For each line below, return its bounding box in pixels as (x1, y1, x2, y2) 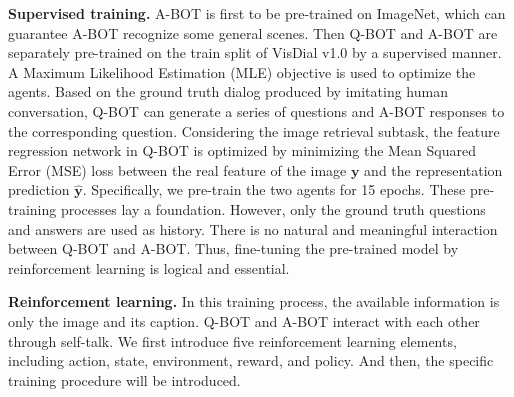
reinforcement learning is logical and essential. (8, 257, 290, 278)
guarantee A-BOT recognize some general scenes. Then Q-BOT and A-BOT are (8, 22, 498, 43)
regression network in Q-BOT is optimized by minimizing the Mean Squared (8, 140, 477, 161)
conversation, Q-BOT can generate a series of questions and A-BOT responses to (8, 100, 505, 121)
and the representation (364, 159, 503, 180)
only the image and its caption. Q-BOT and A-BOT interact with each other (8, 310, 480, 331)
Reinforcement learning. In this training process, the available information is (8, 291, 500, 312)
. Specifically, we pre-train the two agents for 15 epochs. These (82, 179, 466, 200)
